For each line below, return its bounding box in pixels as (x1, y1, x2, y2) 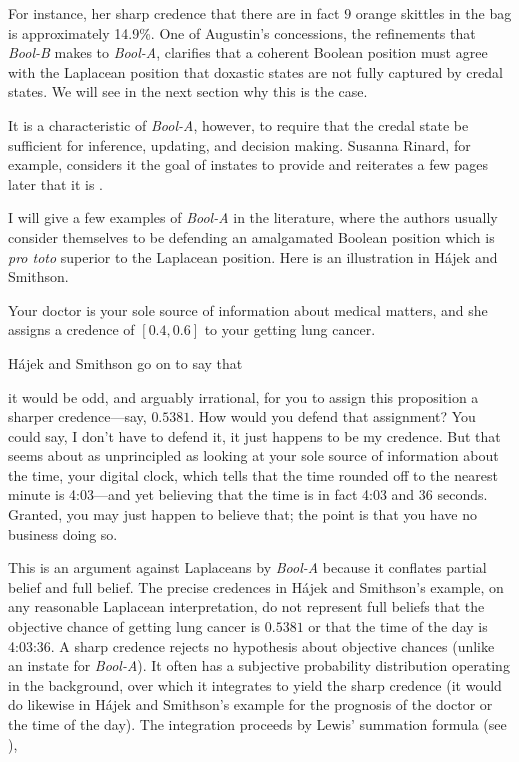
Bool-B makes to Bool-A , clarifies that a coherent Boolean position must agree (8, 42, 488, 63)
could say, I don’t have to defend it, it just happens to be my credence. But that (8, 425, 501, 446)
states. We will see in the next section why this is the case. (8, 81, 368, 102)
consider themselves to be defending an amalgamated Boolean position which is (8, 226, 495, 247)
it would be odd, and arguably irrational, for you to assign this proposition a (8, 386, 479, 407)
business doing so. (8, 523, 118, 544)
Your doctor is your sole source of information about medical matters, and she (8, 299, 488, 320)
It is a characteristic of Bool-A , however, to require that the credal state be (8, 114, 469, 135)
